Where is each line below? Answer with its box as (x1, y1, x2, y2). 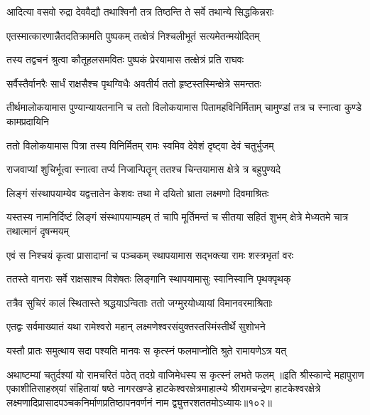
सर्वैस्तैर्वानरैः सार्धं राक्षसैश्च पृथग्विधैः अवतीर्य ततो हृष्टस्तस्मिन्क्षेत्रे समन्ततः (6, 75, 261, 90)
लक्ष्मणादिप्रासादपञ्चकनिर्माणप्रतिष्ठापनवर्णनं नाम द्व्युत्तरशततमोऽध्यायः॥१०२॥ (6, 394, 272, 409)
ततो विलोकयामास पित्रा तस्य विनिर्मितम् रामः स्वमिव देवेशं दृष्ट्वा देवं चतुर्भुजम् (6, 137, 274, 152)
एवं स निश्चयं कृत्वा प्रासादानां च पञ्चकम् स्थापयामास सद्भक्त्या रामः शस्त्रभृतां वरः (6, 247, 294, 262)
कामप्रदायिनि (6, 113, 49, 128)
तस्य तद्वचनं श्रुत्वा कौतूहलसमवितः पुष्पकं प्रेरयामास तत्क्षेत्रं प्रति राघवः (6, 52, 244, 67)
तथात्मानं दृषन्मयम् (6, 223, 69, 238)
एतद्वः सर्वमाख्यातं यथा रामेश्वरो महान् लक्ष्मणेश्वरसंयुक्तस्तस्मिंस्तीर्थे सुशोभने (6, 319, 266, 334)
